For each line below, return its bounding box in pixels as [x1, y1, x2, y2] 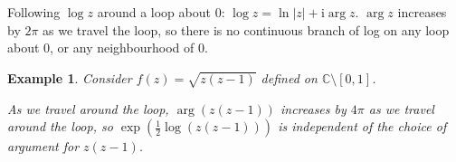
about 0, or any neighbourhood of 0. [7, 38, 208, 57]
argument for [7, 137, 80, 156]
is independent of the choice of [278, 117, 447, 136]
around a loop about [97, 3, 211, 21]
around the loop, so [7, 117, 113, 136]
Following [7, 3, 61, 21]
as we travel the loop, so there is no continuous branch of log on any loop [43, 20, 450, 39]
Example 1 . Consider [7, 68, 132, 87]
